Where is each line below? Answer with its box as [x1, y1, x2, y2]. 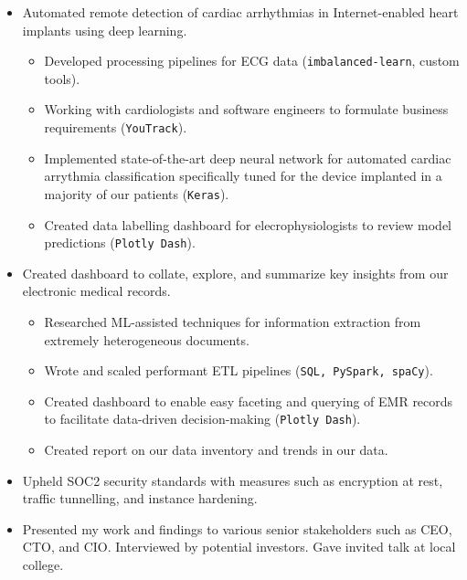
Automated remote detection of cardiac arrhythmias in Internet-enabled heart [22, 3, 459, 21]
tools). [44, 69, 80, 88]
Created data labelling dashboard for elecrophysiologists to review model [44, 215, 452, 234]
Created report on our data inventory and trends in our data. [44, 440, 388, 459]
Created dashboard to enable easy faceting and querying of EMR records [44, 391, 453, 410]
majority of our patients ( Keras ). [44, 184, 229, 203]
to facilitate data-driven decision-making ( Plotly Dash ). [44, 409, 361, 428]
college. [22, 555, 64, 575]
